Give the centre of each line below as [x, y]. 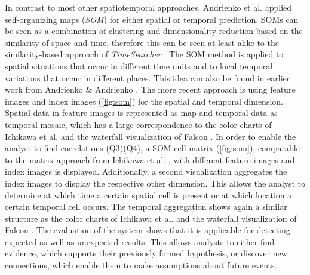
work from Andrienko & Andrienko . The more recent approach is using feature [150, 89]
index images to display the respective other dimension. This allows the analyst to [155, 183]
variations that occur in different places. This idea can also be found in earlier [148, 77]
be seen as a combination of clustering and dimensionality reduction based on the [154, 31]
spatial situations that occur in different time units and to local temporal [139, 65]
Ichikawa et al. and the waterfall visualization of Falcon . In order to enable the [151, 136]
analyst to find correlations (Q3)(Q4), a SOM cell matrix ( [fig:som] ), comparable [152, 148]
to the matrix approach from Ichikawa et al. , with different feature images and [150, 159]
